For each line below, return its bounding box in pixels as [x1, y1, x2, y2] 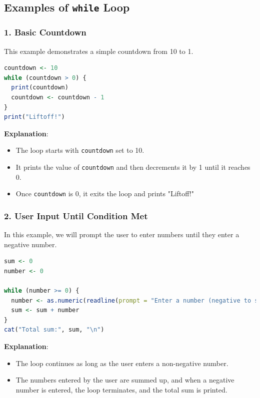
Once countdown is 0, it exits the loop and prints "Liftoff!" [15, 188, 194, 199]
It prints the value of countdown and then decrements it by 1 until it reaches [15, 161, 250, 172]
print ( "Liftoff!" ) [4, 113, 65, 121]
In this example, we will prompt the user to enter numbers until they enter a [4, 229, 239, 240]
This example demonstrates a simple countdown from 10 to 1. [4, 45, 193, 56]
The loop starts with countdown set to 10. [15, 145, 144, 155]
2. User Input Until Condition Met [4, 209, 148, 222]
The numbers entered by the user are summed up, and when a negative [15, 375, 234, 385]
